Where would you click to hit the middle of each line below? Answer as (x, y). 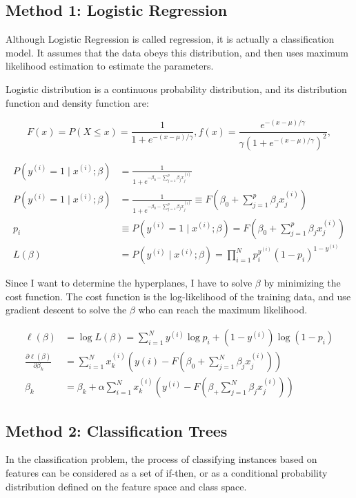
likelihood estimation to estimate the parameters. (110, 66)
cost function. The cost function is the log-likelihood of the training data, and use (178, 296)
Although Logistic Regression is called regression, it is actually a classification (170, 39)
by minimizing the (302, 283)
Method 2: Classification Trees (117, 430)
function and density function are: (77, 102)
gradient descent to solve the (66, 310)
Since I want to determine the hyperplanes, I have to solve (129, 283)
